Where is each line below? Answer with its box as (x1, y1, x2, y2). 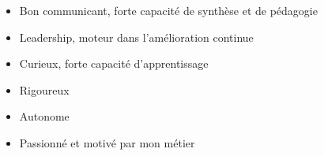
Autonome (19, 108, 70, 124)
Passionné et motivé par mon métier (19, 134, 195, 150)
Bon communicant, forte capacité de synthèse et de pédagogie (19, 2, 318, 18)
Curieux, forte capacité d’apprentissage (19, 55, 209, 72)
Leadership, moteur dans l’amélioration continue (19, 28, 254, 45)
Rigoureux (19, 81, 70, 98)
